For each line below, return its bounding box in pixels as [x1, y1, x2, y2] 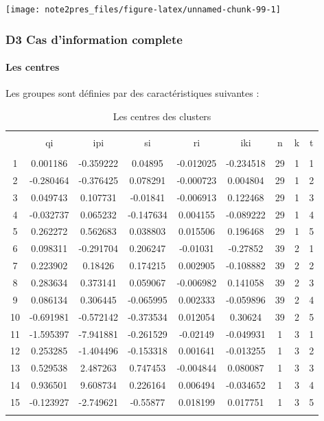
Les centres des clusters [113, 109, 211, 123]
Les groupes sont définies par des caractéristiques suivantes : [5, 86, 259, 100]
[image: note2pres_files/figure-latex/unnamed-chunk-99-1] [5, 5, 281, 14]
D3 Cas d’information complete [5, 30, 183, 47]
